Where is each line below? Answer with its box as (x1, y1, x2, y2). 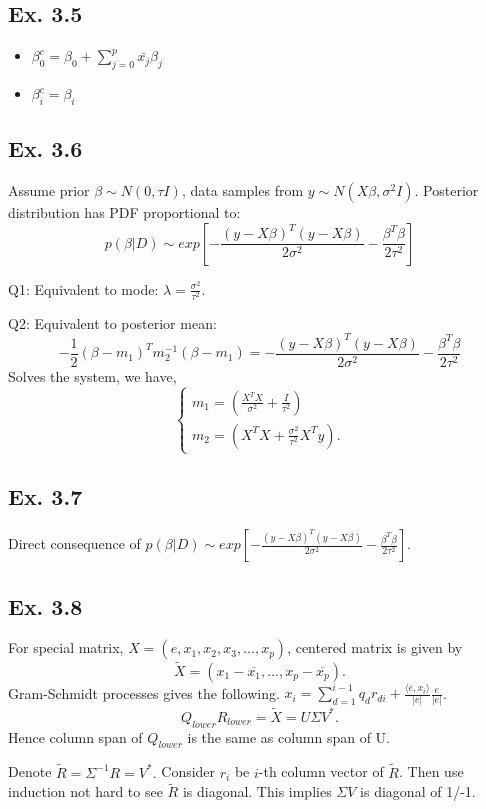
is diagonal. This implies (182, 781, 332, 802)
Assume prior (8, 180, 90, 200)
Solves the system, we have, (8, 365, 177, 386)
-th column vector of (258, 761, 384, 782)
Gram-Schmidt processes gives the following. (8, 682, 280, 703)
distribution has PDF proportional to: (8, 202, 241, 222)
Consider (161, 761, 216, 782)
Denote (8, 761, 52, 782)
